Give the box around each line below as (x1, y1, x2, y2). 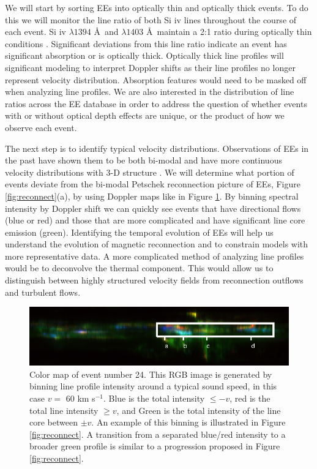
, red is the (229, 391, 270, 404)
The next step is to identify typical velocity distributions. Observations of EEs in (5, 141, 309, 154)
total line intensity (29, 403, 99, 416)
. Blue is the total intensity (103, 391, 205, 404)
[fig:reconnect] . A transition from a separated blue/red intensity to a (29, 427, 286, 440)
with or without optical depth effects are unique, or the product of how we (5, 109, 285, 122)
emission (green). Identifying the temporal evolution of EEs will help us (5, 225, 274, 238)
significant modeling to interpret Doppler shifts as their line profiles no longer (5, 61, 296, 73)
